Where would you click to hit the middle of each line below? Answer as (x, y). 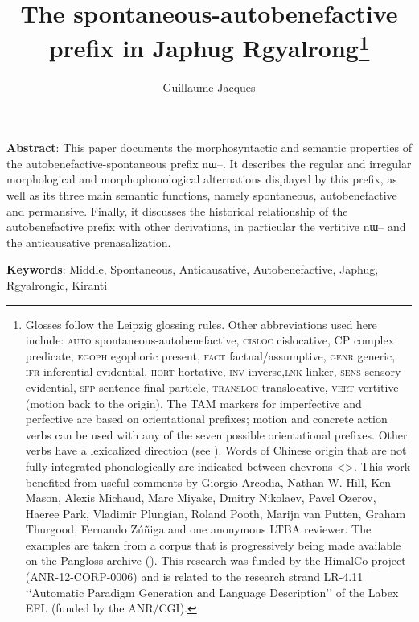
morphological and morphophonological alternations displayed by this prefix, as (202, 179)
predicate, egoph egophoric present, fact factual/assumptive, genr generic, (210, 355)
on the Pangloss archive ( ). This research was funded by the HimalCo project (216, 560)
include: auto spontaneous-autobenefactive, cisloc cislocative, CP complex (210, 340)
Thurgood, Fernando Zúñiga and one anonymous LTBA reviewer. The (198, 529)
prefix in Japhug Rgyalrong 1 (209, 46)
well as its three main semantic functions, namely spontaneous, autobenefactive (202, 195)
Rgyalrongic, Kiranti (57, 284)
